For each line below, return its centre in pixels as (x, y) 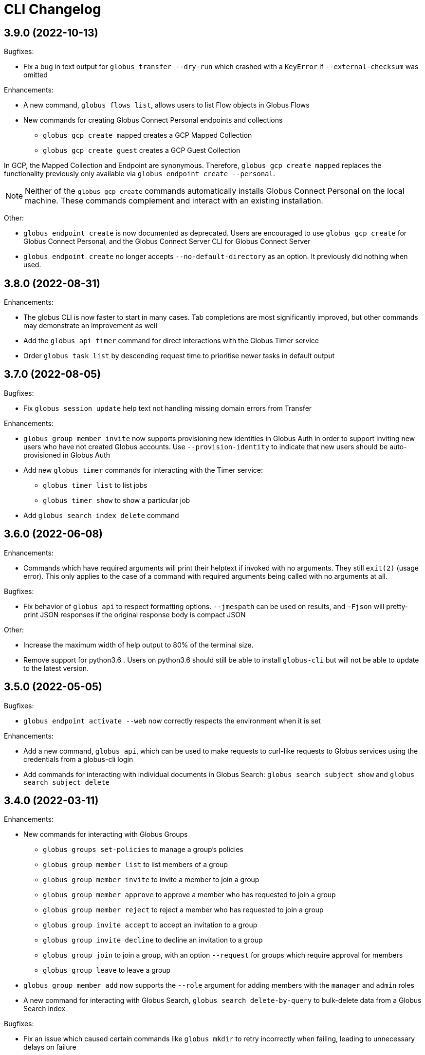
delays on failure (50, 1047)
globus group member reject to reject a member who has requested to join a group (183, 910)
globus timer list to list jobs (95, 485)
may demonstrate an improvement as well (90, 326)
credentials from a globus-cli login (78, 759)
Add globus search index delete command (101, 515)
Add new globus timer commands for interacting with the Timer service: (143, 470)
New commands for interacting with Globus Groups (106, 834)
